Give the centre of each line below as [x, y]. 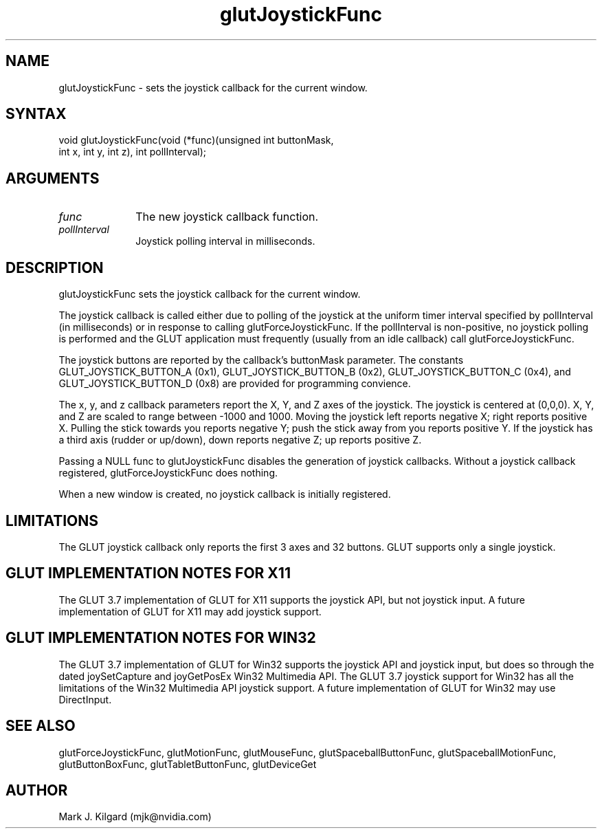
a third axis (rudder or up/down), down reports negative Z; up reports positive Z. [240, 440]
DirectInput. [85, 699]
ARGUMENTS [53, 178]
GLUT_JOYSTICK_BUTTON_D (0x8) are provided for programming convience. [235, 384]
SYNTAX [36, 114]
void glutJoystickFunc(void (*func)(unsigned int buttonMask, [196, 140]
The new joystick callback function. [227, 217]
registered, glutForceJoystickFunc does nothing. [168, 473]
